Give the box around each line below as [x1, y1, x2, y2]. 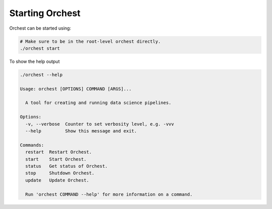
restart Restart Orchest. [25, 149, 92, 155]
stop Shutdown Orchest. [25, 170, 95, 176]
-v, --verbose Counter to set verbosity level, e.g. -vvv [25, 121, 174, 127]
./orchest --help [20, 72, 63, 77]
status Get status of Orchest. [25, 163, 108, 169]
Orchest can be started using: [9, 25, 72, 31]
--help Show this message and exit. [25, 128, 137, 134]
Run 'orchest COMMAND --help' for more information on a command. [25, 191, 193, 197]
